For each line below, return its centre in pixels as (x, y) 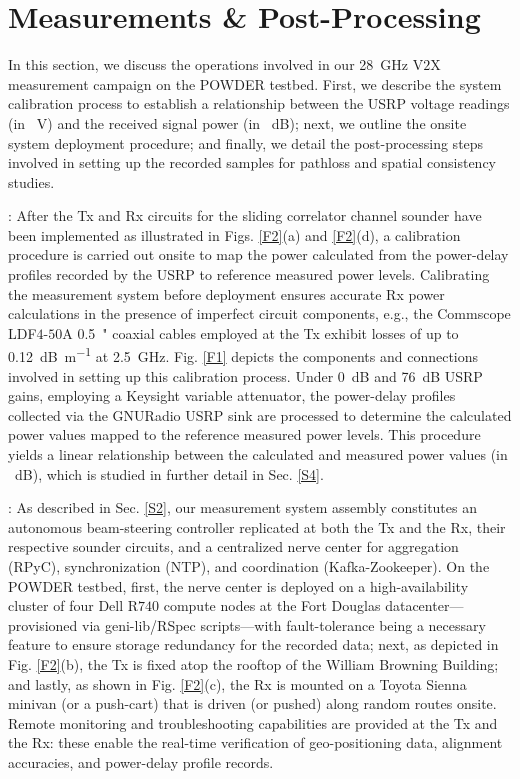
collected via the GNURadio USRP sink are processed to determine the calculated (260, 414)
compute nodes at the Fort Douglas (272, 605)
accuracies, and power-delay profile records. (141, 761)
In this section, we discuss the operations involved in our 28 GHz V (216, 64)
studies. (31, 181)
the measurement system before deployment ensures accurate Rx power (226, 293)
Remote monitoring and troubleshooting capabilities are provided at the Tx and (253, 722)
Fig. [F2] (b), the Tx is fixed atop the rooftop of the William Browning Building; (253, 664)
